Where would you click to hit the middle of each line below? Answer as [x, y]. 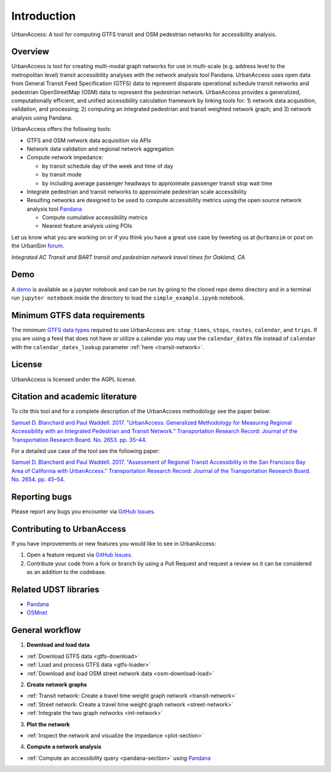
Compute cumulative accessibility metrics [95, 218]
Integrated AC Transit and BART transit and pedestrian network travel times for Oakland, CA [128, 257]
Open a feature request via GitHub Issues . [80, 555]
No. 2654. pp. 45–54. [38, 479]
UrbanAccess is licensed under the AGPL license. [74, 379]
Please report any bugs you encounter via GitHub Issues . [83, 512]
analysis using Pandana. [42, 118]
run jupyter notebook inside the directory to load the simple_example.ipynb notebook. [128, 298]
